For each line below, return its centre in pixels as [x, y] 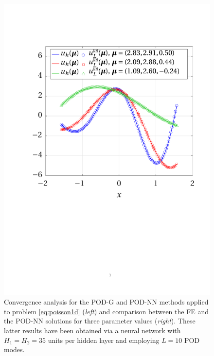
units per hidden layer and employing [104, 340]
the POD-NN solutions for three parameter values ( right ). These [100, 321]
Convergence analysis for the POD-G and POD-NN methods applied [106, 302]
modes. [14, 349]
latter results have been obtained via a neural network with [92, 331]
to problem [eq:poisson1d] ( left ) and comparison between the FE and [107, 311]
